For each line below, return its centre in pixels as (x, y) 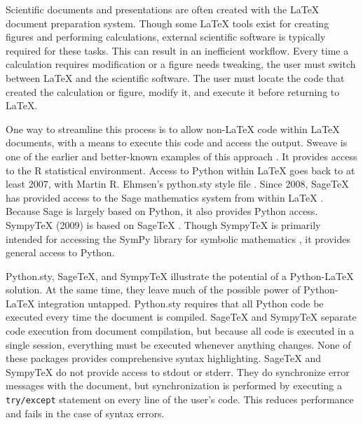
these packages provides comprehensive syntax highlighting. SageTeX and (164, 358)
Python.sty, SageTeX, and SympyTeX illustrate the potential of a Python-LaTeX (180, 276)
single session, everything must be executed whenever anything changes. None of (178, 344)
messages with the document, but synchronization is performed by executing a (174, 385)
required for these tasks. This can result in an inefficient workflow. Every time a (177, 50)
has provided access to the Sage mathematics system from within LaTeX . (165, 197)
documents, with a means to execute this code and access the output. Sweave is (177, 142)
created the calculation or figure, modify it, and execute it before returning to (173, 91)
